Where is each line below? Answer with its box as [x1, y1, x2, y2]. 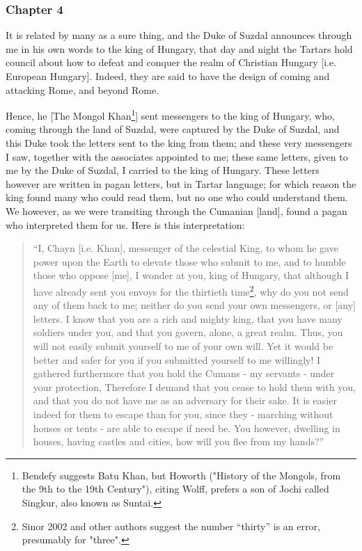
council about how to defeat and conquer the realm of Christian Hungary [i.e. [6, 55, 337, 70]
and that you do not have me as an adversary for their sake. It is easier [33, 393, 337, 408]
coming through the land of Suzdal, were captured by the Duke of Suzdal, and [6, 122, 340, 136]
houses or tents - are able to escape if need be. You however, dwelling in [33, 420, 340, 435]
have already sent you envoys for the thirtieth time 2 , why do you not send [33, 282, 349, 298]
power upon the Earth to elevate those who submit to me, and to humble [33, 254, 346, 269]
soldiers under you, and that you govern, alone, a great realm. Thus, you [33, 325, 343, 340]
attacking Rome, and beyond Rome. [6, 82, 159, 97]
